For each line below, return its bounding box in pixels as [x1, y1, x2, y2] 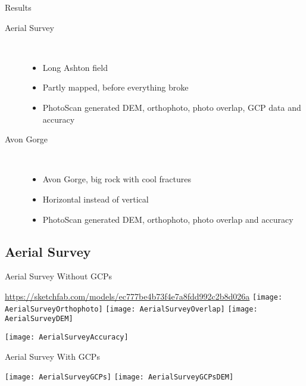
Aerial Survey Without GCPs [5, 270, 113, 282]
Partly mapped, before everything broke [42, 81, 189, 94]
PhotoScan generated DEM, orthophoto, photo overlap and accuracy [42, 213, 293, 225]
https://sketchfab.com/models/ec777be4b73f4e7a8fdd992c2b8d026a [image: [5, 289, 283, 302]
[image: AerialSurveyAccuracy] [5, 332, 129, 341]
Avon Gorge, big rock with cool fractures [42, 173, 192, 185]
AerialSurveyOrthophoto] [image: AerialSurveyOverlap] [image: [5, 304, 258, 313]
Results [5, 1, 32, 13]
